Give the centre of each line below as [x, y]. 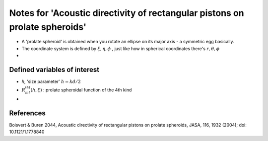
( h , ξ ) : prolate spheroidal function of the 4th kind [81, 90]
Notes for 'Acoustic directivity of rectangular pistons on [127, 13]
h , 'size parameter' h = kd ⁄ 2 [51, 81]
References [27, 113]
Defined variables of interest [54, 70]
